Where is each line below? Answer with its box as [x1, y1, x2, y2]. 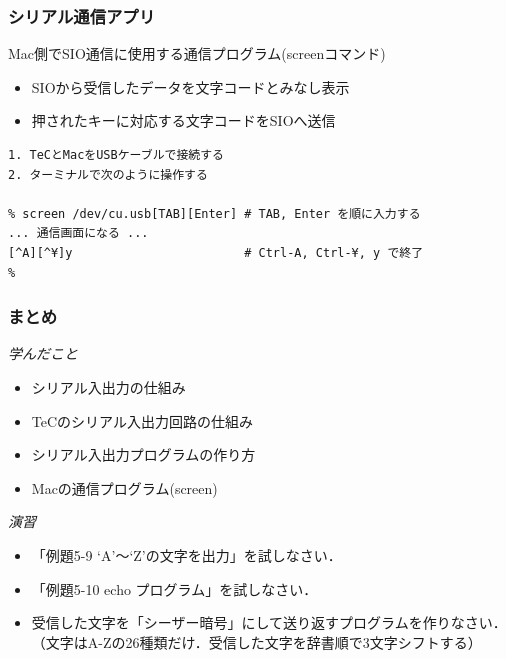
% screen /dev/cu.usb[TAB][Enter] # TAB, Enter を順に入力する [8, 206, 421, 221]
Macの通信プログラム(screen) [31, 477, 218, 498]
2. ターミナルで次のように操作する [8, 167, 208, 182]
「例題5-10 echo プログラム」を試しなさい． [31, 578, 318, 599]
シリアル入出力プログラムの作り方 [31, 444, 256, 465]
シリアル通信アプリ [8, 3, 156, 28]
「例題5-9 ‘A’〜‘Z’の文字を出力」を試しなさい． [31, 544, 342, 565]
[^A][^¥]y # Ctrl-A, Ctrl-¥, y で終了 [8, 245, 424, 260]
